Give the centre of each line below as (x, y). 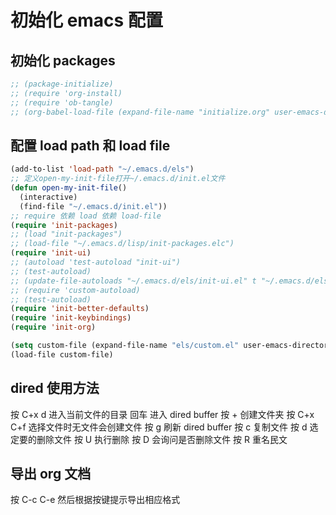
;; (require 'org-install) (66, 93)
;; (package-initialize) (62, 84)
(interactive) (48, 197)
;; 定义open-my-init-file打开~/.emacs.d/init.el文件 (118, 179)
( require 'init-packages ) (64, 225)
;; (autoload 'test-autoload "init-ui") (96, 262)
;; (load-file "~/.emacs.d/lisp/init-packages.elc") (122, 244)
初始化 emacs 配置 (86, 20)
